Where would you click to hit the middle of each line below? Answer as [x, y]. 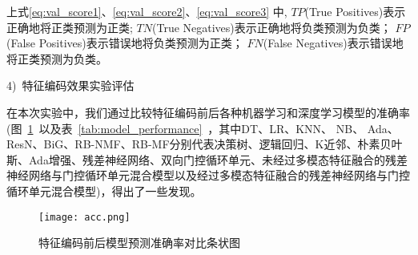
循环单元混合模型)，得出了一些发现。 [104, 190]
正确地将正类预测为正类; [70, 27]
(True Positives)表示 [355, 11]
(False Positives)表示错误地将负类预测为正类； [125, 43]
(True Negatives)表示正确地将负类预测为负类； [272, 27]
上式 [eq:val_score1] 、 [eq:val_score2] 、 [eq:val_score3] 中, [147, 11]
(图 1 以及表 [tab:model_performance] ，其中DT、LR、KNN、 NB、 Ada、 [203, 128]
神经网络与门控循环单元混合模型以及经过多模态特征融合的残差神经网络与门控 [208, 175]
